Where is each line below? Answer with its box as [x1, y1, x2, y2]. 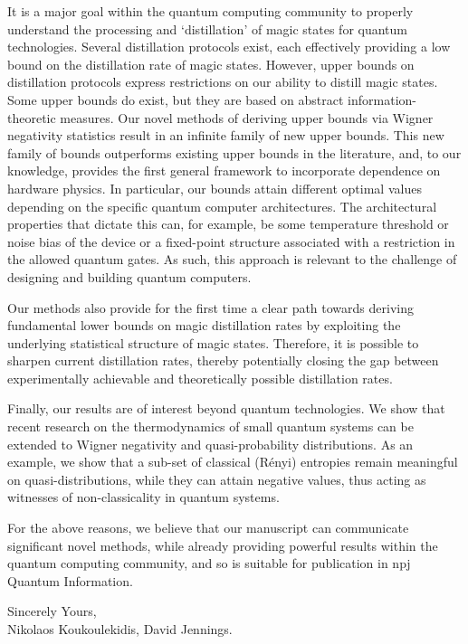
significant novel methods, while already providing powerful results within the [7, 535, 438, 554]
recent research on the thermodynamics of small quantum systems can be [7, 417, 414, 436]
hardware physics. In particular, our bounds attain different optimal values [7, 178, 422, 197]
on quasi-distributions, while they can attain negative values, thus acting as [7, 469, 426, 488]
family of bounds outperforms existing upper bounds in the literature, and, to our [7, 143, 462, 162]
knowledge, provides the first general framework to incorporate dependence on [7, 161, 441, 180]
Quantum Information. [7, 571, 133, 590]
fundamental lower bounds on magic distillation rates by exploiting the [7, 316, 401, 335]
